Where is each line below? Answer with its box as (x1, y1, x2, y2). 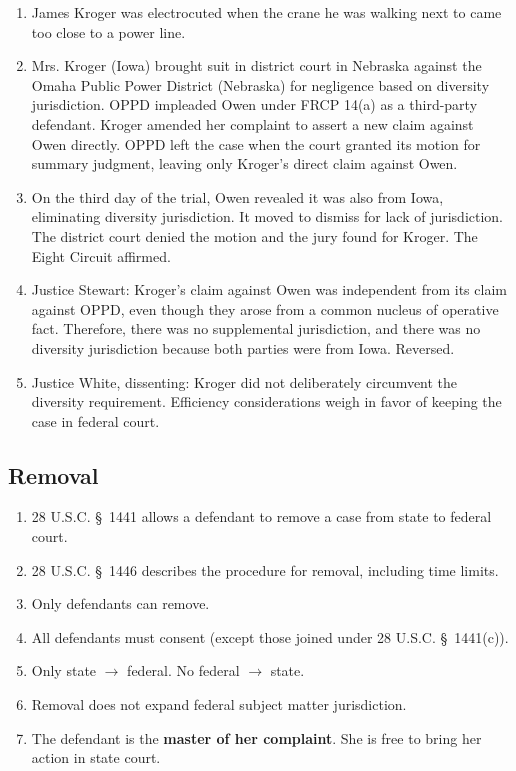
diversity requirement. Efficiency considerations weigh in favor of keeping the (31, 391, 502, 412)
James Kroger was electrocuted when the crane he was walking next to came (31, 2, 502, 22)
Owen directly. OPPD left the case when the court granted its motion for (31, 133, 481, 154)
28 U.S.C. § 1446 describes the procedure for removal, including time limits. (31, 559, 499, 580)
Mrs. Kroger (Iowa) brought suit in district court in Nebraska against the (31, 55, 482, 76)
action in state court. (31, 747, 161, 768)
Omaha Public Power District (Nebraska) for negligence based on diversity (31, 74, 490, 95)
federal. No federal (127, 660, 240, 681)
